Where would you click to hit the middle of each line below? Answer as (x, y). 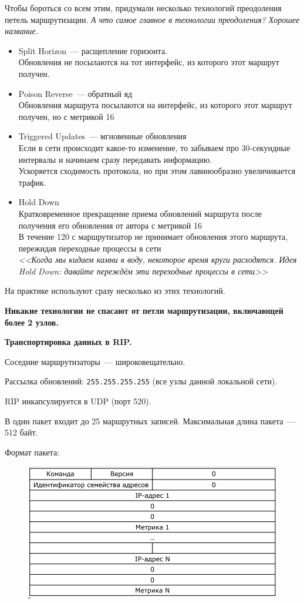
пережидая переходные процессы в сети (90, 248)
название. (21, 31)
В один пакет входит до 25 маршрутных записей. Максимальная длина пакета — (150, 421)
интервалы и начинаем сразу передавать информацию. (115, 159)
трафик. (32, 182)
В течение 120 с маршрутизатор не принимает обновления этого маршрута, (153, 237)
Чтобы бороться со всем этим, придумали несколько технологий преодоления (143, 8)
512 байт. (21, 432)
